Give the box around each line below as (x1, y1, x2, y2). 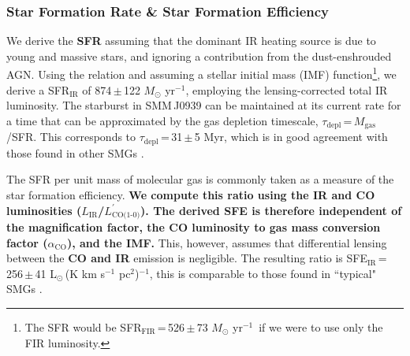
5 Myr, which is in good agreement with (194, 128, 388, 145)
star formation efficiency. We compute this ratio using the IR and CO (6, 186, 375, 202)
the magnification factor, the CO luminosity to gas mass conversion (6, 218, 381, 235)
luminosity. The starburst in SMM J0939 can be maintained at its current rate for (6, 97, 401, 113)
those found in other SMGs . (6, 144, 144, 161)
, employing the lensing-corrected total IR (185, 81, 388, 98)
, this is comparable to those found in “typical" (149, 265, 376, 281)
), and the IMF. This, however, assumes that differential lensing (66, 234, 387, 250)
